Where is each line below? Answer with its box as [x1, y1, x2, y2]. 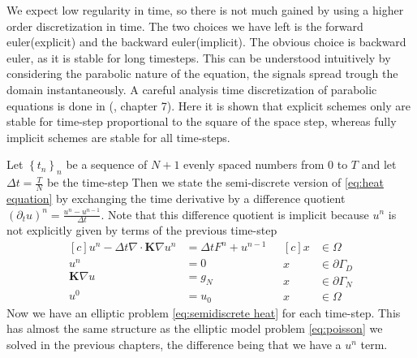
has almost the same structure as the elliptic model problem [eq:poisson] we [6, 320, 383, 337]
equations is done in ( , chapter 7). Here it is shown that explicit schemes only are [6, 97, 411, 114]
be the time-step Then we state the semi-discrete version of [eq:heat [46, 174, 384, 191]
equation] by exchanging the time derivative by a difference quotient [6, 189, 346, 206]
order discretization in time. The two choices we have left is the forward [6, 17, 363, 34]
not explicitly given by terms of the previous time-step [6, 222, 277, 239]
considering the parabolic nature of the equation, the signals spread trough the [6, 65, 398, 82]
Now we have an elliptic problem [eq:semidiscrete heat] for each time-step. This [6, 304, 401, 321]
